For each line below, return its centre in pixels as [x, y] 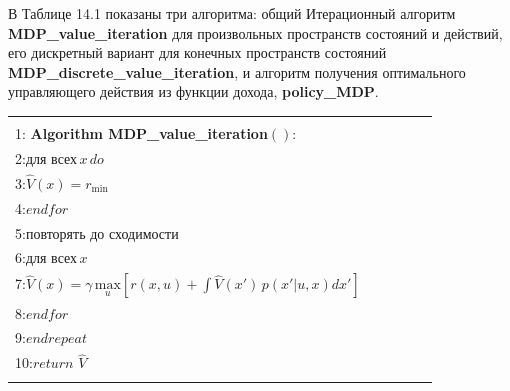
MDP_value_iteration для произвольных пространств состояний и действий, [255, 32]
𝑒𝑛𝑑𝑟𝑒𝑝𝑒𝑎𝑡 [56, 339]
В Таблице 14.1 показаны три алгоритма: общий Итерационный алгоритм [232, 13]
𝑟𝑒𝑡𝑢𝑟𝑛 [53, 364]
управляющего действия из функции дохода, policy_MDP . [193, 91]
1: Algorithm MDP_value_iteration [141, 132]
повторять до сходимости [102, 234]
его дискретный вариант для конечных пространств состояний [197, 52]
